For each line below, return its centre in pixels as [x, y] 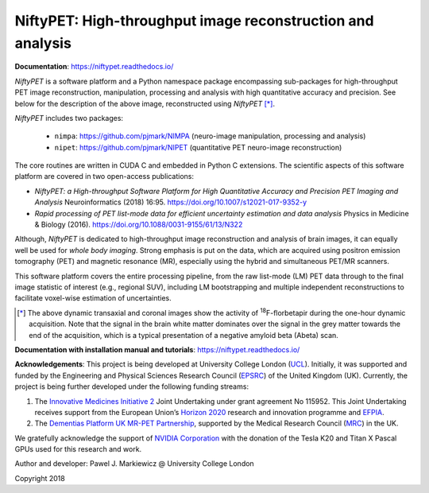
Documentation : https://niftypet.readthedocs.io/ [94, 67]
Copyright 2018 [40, 478]
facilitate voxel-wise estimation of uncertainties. [93, 298]
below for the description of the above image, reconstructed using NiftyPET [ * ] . [145, 103]
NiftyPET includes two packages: [69, 118]
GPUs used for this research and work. [78, 449]
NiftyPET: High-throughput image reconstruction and [194, 21]
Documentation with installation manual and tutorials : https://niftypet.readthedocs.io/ [157, 349]
